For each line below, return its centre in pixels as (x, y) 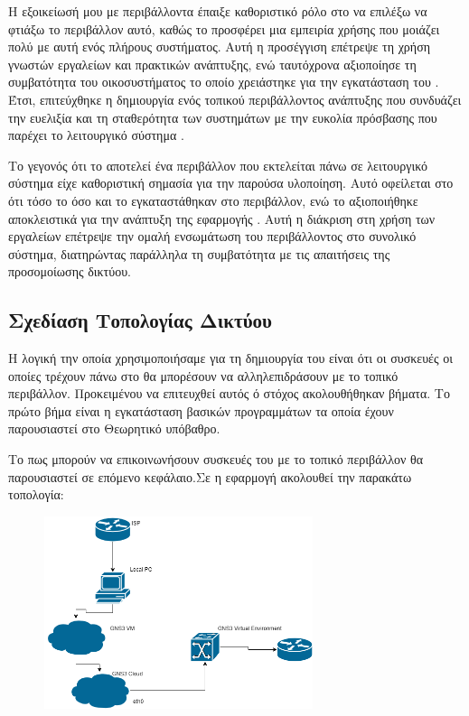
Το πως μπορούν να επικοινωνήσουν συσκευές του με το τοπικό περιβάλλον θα (216, 459)
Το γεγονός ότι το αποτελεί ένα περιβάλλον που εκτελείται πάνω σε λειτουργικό (218, 165)
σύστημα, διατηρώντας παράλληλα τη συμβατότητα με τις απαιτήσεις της (199, 253)
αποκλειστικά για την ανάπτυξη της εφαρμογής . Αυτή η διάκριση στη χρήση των (222, 218)
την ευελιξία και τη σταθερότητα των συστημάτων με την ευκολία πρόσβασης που (223, 117)
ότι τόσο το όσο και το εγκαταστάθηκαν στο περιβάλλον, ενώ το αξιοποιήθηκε (213, 200)
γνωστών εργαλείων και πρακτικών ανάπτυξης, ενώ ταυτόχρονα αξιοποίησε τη (212, 64)
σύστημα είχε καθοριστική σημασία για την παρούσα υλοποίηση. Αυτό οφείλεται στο (231, 183)
